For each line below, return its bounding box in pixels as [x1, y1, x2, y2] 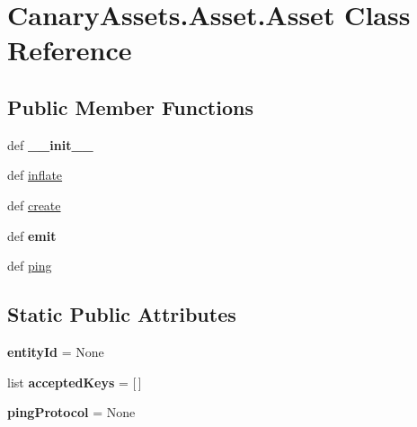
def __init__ [7, 135, 93, 154]
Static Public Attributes [7, 300, 236, 328]
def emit [7, 226, 57, 245]
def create [7, 195, 61, 214]
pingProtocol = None [7, 403, 136, 422]
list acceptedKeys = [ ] [7, 372, 142, 391]
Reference [7, 31, 132, 68]
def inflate [7, 165, 63, 184]
